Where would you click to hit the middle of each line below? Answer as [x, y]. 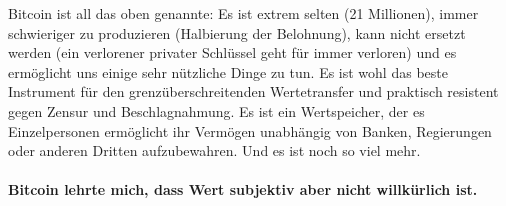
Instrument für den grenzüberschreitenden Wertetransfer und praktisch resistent [253, 91]
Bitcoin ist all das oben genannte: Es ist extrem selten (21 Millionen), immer [243, 13]
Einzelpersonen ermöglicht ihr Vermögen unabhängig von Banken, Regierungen [250, 130]
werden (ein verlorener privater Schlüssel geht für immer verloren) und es [232, 52]
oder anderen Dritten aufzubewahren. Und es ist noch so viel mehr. [214, 150]
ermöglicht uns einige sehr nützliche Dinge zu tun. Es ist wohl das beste [228, 71]
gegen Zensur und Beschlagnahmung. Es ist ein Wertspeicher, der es [216, 110]
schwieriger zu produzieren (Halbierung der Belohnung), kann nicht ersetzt [237, 32]
